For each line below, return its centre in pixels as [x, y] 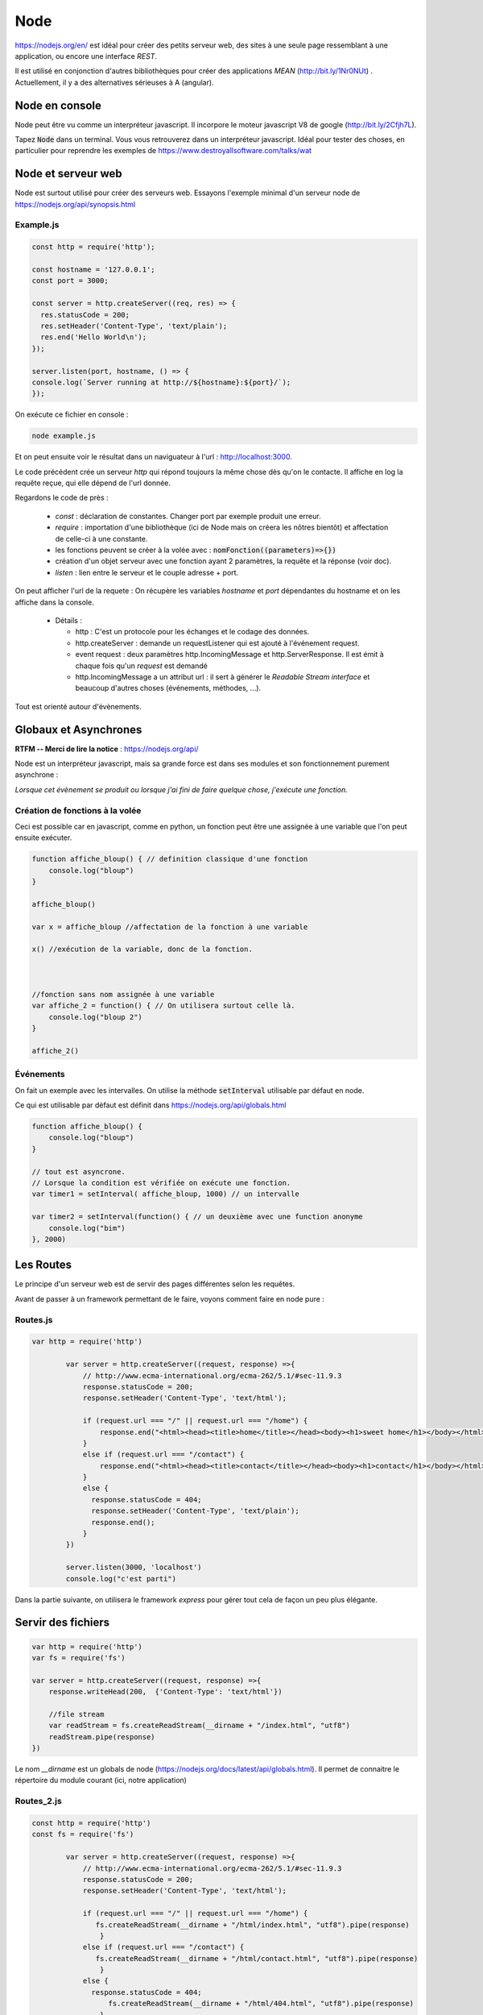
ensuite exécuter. [43, 837]
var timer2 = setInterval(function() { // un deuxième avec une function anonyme [198, 1217]
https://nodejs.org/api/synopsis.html [75, 204]
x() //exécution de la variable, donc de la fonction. [142, 949]
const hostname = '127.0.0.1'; [94, 270]
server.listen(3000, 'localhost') [134, 1567]
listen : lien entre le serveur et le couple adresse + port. [147, 572]
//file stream [76, 1714]
